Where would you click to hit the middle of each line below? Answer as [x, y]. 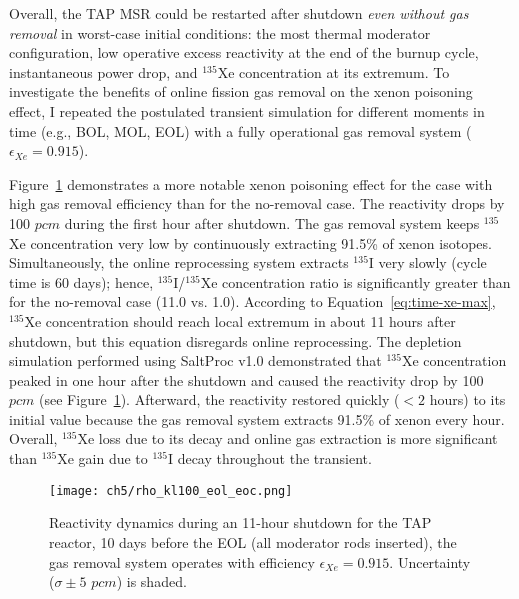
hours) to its [467, 399]
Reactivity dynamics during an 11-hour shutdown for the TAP [240, 522]
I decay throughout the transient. [269, 458]
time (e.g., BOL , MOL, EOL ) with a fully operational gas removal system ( [240, 130]
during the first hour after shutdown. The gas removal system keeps [272, 222]
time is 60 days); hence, [81, 281]
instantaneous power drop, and [103, 71]
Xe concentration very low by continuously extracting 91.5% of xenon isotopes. [250, 242]
